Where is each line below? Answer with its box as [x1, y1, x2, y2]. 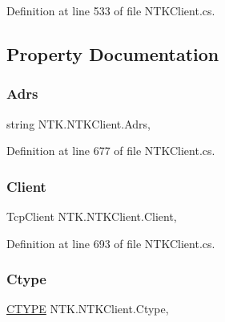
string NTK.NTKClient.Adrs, [6, 115, 151, 132]
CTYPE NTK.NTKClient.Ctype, [6, 300, 169, 317]
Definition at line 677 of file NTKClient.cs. [6, 142, 215, 159]
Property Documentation [6, 41, 219, 66]
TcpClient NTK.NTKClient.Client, [6, 208, 177, 224]
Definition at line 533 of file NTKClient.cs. [6, 2, 215, 18]
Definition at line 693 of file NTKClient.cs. [6, 234, 215, 251]
